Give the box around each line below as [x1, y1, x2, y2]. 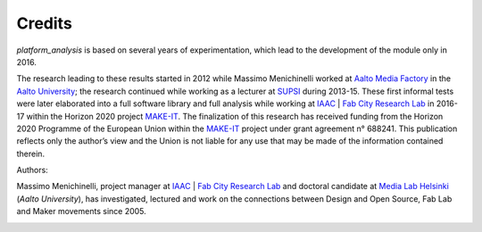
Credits [16, 13, 73, 33]
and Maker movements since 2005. [16, 206, 146, 217]
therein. [16, 148, 45, 159]
